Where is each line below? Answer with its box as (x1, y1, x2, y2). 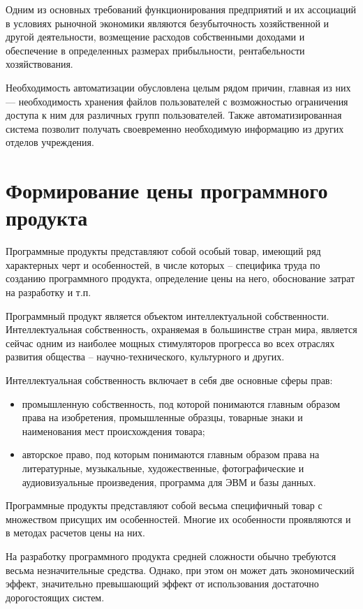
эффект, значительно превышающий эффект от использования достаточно (6, 576, 319, 591)
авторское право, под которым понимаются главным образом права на (22, 447, 320, 462)
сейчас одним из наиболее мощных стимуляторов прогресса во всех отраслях (6, 335, 335, 350)
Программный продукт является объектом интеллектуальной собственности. (6, 308, 329, 323)
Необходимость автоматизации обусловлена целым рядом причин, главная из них (6, 80, 351, 94)
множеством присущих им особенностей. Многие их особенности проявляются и (6, 511, 351, 526)
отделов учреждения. (6, 135, 94, 149)
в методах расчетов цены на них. (6, 525, 145, 540)
